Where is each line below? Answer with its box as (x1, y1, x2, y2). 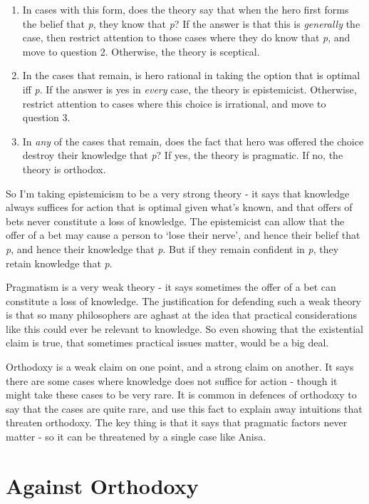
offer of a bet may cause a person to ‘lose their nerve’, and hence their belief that (6, 227, 360, 242)
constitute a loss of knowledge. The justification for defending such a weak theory (6, 293, 362, 308)
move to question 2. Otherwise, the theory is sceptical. (22, 43, 260, 58)
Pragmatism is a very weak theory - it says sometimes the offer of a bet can (6, 279, 336, 294)
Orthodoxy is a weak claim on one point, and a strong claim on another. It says (6, 359, 354, 374)
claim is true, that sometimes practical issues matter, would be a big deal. (6, 335, 329, 350)
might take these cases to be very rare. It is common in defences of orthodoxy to (6, 387, 357, 402)
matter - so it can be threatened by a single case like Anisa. (6, 429, 266, 444)
